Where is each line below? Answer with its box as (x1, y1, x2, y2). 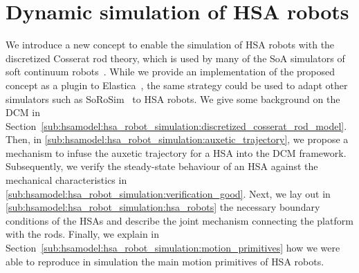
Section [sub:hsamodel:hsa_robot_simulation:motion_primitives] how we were (6, 241, 340, 255)
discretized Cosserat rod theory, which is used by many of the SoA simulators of (6, 50, 345, 65)
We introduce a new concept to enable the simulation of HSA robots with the (6, 37, 335, 52)
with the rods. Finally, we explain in (6, 227, 160, 241)
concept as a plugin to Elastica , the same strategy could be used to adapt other (6, 77, 348, 92)
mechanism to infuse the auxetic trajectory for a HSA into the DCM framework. (6, 145, 347, 160)
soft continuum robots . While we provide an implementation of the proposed (6, 64, 335, 79)
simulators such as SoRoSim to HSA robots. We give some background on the (6, 91, 340, 106)
